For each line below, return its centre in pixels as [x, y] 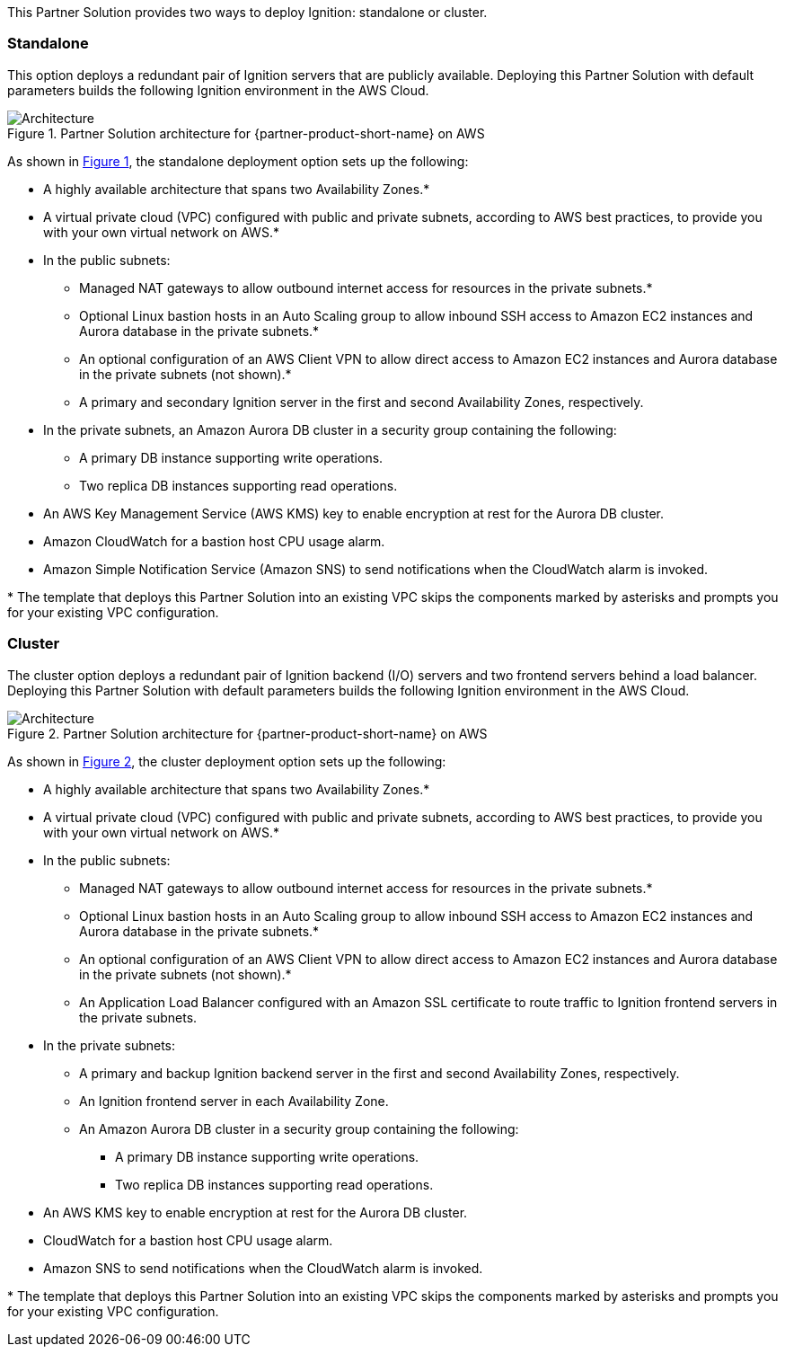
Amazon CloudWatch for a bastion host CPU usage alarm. [214, 541]
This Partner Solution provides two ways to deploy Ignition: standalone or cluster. [247, 12]
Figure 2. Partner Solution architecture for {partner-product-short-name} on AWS [247, 733]
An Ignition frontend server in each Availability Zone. [234, 1101]
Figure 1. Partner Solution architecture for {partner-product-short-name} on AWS [246, 133]
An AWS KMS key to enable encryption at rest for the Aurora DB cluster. [256, 1212]
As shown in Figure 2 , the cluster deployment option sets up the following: [227, 761]
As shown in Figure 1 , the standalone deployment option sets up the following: [238, 161]
